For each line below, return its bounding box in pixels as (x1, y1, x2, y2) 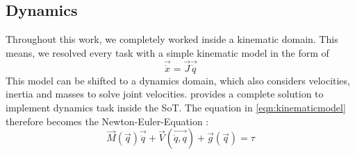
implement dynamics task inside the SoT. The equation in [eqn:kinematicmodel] (6, 100, 346, 115)
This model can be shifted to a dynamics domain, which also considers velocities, (6, 73, 350, 87)
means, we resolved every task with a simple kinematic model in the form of (6, 45, 329, 60)
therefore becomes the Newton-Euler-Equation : (6, 113, 209, 128)
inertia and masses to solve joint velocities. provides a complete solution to (6, 86, 324, 101)
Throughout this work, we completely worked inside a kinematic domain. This (6, 32, 338, 46)
